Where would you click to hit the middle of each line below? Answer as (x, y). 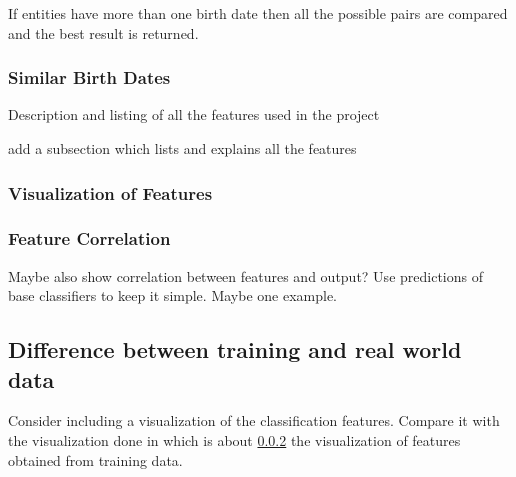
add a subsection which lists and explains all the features (182, 148)
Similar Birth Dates (89, 77)
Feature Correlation (89, 238)
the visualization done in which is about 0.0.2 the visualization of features (234, 440)
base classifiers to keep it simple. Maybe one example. (172, 295)
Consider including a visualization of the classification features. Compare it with (254, 420)
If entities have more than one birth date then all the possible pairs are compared (258, 13)
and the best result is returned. (103, 32)
